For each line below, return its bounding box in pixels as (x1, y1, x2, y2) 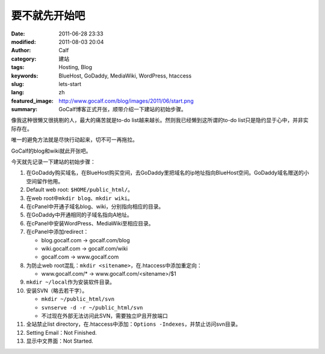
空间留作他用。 (26, 177, 63, 185)
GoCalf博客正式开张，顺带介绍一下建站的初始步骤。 (58, 106, 187, 113)
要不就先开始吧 (11, 9, 85, 22)
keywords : (11, 72, 39, 79)
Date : (11, 30, 25, 37)
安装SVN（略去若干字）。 (26, 287, 88, 294)
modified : (11, 38, 36, 45)
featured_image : (11, 97, 54, 105)
